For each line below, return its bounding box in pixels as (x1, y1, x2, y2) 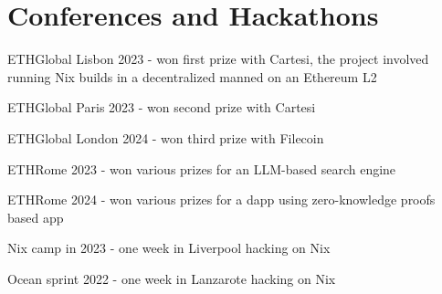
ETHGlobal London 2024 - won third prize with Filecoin (7, 128, 324, 147)
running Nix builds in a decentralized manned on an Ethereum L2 (7, 67, 377, 86)
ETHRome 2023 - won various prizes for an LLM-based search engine (7, 159, 396, 178)
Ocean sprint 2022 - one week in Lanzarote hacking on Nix (7, 268, 336, 288)
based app (7, 207, 64, 226)
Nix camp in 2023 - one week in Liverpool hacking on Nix (7, 238, 331, 257)
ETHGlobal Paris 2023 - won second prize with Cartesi (7, 98, 316, 117)
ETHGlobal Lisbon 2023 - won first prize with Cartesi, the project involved (7, 49, 429, 68)
